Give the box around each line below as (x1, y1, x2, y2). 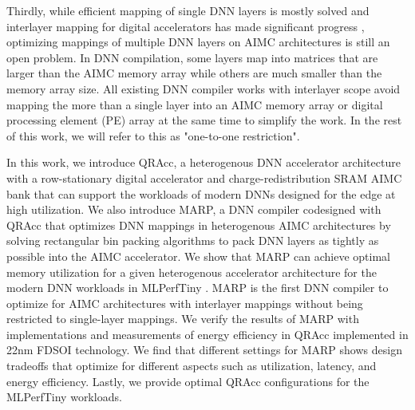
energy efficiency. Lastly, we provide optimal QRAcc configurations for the (6, 373, 370, 389)
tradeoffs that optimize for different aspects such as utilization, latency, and (6, 357, 377, 374)
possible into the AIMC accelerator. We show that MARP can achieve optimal (6, 247, 390, 264)
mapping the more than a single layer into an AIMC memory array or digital (6, 96, 383, 112)
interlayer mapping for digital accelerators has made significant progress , (6, 18, 365, 34)
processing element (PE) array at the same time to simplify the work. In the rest (6, 112, 402, 128)
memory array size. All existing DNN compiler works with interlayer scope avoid (6, 80, 401, 97)
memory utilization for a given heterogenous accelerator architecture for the (6, 263, 377, 280)
